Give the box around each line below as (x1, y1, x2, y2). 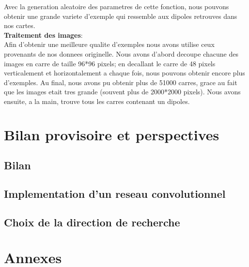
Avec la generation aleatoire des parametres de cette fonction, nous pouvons (4, 1, 229, 11)
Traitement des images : (4, 30, 83, 40)
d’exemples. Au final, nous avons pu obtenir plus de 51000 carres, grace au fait (4, 77, 237, 87)
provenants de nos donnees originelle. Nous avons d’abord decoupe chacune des (4, 48, 238, 59)
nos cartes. (4, 20, 35, 30)
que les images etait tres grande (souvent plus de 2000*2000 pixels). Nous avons (4, 87, 241, 97)
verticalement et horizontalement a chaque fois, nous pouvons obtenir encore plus (4, 68, 245, 78)
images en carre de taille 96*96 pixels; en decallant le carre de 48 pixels (4, 58, 216, 68)
